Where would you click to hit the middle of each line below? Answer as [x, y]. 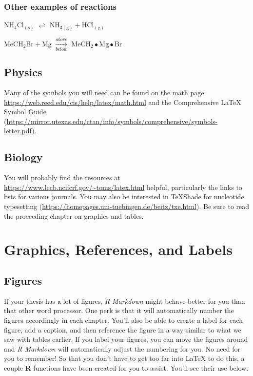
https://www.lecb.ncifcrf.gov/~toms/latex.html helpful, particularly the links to [123, 187]
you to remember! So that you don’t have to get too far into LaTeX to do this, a [124, 358]
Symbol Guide [25, 112]
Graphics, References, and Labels [118, 249]
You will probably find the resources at [62, 178]
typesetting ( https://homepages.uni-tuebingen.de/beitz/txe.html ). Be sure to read [127, 206]
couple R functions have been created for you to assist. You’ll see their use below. [126, 367]
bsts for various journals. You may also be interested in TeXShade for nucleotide [124, 197]
